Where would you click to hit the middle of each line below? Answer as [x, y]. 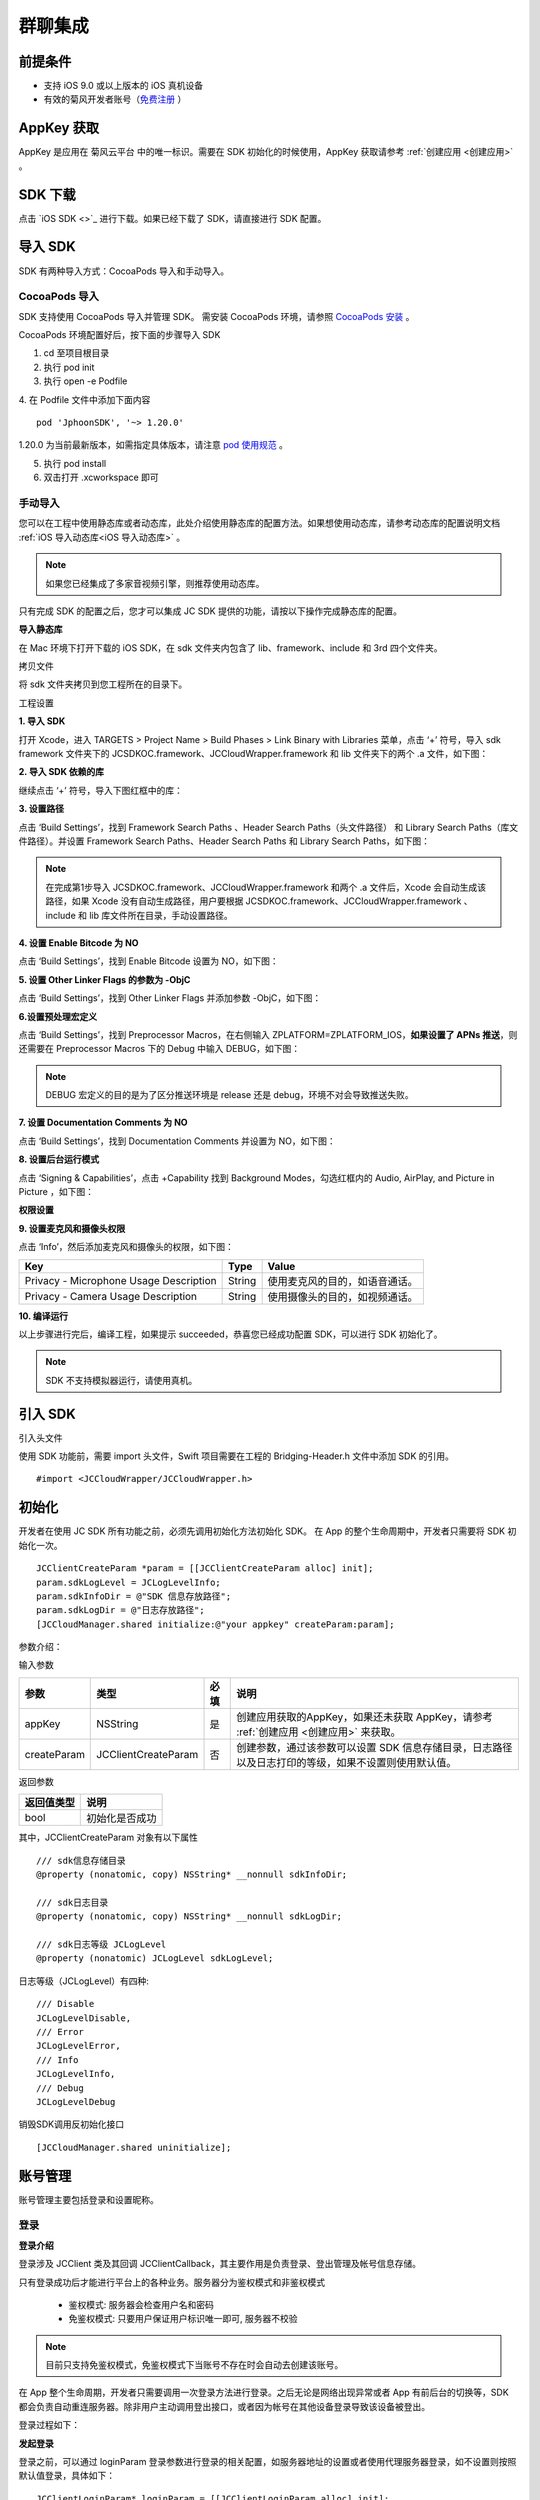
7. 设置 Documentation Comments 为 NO [103, 1122]
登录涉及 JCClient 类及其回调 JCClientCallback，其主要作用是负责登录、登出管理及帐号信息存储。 [220, 2264]
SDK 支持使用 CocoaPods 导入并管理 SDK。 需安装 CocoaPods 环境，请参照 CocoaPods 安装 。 [216, 316]
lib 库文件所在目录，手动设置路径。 [161, 915]
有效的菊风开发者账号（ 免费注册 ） [115, 99]
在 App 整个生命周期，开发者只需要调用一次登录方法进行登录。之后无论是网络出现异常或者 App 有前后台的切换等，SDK [263, 2392]
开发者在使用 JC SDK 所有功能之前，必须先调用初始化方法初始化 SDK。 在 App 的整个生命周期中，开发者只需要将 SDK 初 [267, 1531]
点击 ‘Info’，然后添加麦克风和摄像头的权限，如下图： [126, 1247]
